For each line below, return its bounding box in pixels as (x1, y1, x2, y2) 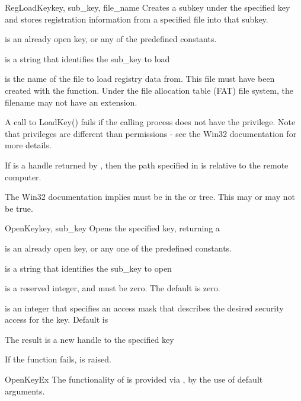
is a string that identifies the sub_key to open (5, 262, 172, 274)
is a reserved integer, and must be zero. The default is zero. (5, 282, 220, 294)
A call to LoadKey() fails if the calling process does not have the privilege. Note (5, 116, 296, 128)
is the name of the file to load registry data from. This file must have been (5, 72, 275, 85)
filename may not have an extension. (5, 96, 137, 108)
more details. (5, 139, 52, 151)
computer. (5, 170, 41, 183)
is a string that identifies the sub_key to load (5, 52, 170, 65)
